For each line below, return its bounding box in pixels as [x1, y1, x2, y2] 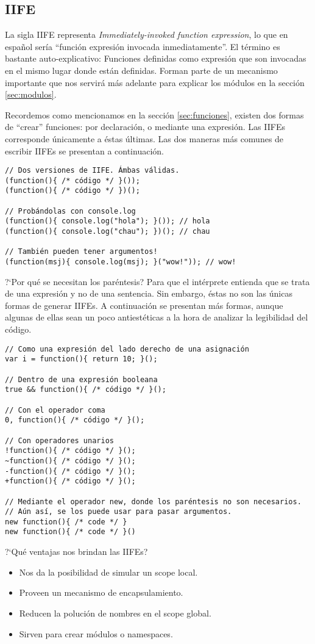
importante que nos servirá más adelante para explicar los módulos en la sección [5, 76, 305, 89]
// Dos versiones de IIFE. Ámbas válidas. [5, 166, 180, 175]
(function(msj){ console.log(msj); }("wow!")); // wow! [5, 258, 236, 267]
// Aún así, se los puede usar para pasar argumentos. [5, 507, 232, 516]
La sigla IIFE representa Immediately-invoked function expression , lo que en [5, 28, 288, 41]
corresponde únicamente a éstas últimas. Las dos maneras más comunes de [5, 132, 284, 145]
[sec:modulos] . [5, 88, 57, 101]
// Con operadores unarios [5, 436, 114, 445]
